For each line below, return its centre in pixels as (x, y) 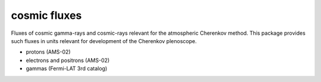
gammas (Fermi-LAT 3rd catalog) (67, 68)
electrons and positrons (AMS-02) (68, 60)
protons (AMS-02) (48, 52)
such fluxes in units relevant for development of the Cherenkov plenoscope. (104, 41)
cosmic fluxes (46, 15)
